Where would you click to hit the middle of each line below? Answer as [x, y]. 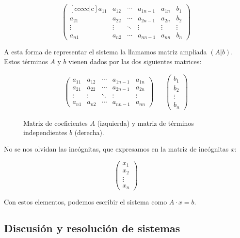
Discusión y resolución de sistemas [92, 228]
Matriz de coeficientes [56, 123]
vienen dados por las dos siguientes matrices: [135, 61]
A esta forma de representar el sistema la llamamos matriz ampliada [105, 52]
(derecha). [89, 132]
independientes [45, 132]
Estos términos [26, 61]
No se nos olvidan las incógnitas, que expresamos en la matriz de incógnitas [116, 149]
